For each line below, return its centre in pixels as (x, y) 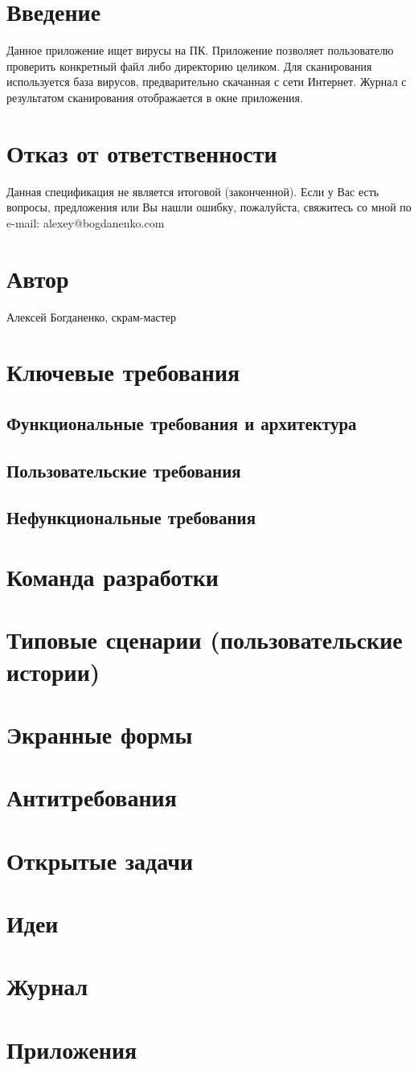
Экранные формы (100, 734)
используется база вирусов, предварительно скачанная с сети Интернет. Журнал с (207, 82)
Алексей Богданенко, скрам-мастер (92, 316)
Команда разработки (113, 577)
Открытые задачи (100, 860)
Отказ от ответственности (142, 152)
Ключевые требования (123, 372)
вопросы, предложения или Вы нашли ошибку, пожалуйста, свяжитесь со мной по (209, 207)
